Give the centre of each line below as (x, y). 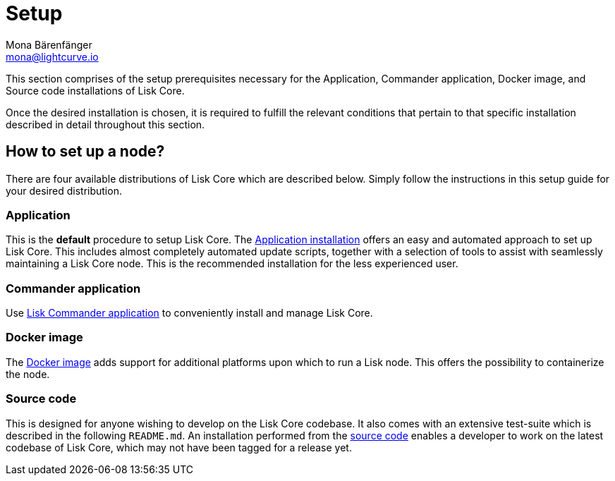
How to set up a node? (85, 152)
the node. (28, 374)
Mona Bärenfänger (49, 44)
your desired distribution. (64, 190)
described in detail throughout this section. (105, 124)
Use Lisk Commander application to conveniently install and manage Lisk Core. (189, 313)
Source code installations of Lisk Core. (95, 90)
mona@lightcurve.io (52, 56)
